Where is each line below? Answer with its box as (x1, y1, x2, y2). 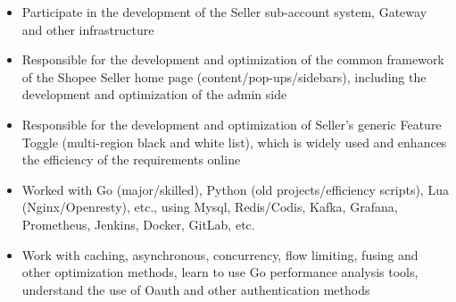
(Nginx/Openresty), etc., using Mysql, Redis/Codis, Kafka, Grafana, (21, 197, 398, 216)
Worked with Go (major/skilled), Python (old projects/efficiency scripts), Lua (21, 180, 449, 198)
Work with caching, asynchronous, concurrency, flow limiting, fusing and (21, 245, 419, 264)
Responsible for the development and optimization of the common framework (21, 50, 444, 69)
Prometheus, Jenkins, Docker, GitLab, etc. (21, 214, 255, 233)
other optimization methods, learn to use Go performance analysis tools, (21, 263, 419, 281)
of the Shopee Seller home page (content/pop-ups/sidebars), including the (21, 67, 427, 86)
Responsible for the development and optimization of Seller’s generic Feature (21, 114, 442, 133)
